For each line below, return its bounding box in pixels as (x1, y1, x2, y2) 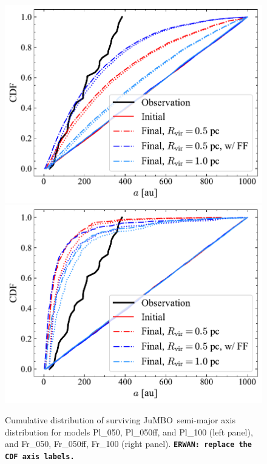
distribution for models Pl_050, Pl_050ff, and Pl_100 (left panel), (5, 425, 253, 438)
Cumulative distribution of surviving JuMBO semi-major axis (5, 414, 236, 426)
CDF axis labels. (5, 452, 75, 462)
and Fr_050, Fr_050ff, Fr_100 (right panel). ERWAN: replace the (5, 437, 252, 450)
